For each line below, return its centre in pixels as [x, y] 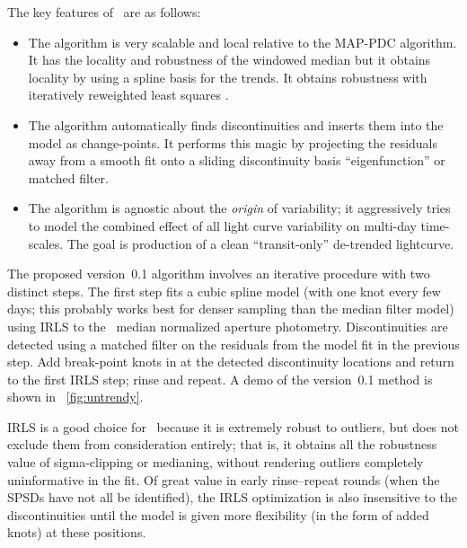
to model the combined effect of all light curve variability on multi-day [222, 225]
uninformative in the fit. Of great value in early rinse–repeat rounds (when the [224, 479]
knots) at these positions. [77, 532]
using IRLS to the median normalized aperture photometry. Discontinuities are [228, 326]
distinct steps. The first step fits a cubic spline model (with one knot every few [224, 291]
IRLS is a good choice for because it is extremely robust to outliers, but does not [233, 426]
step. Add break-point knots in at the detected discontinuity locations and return [231, 362]
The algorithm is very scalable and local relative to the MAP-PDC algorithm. [242, 42]
